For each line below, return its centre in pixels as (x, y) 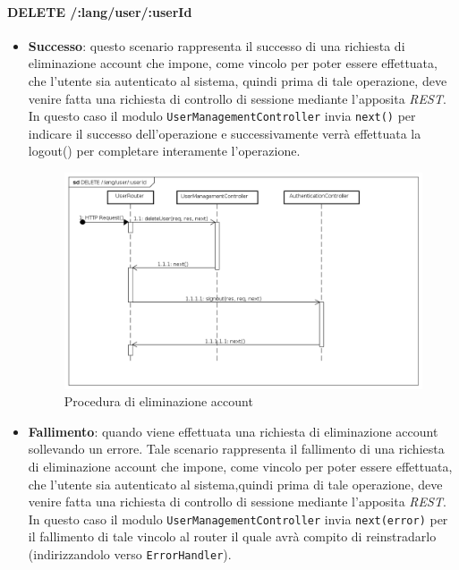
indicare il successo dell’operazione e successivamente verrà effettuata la (225, 133)
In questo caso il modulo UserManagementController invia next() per (222, 116)
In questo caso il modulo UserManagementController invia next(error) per (238, 519)
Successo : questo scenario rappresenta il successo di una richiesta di (217, 45)
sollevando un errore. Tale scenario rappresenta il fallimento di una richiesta (236, 449)
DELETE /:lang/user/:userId (100, 11)
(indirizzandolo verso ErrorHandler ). (130, 553)
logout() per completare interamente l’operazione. (164, 151)
